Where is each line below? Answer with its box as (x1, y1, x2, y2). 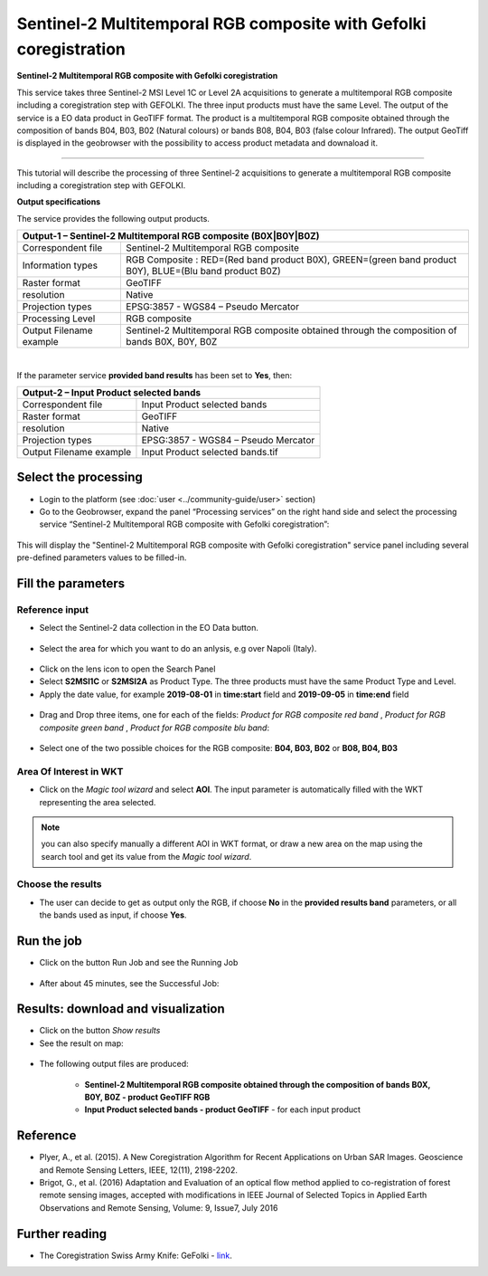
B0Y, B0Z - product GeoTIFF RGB (84, 1091, 211, 1102)
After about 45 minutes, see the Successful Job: (39, 977, 220, 988)
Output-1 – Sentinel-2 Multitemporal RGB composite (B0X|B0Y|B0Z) (22, 230, 320, 243)
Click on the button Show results (39, 1025, 161, 1036)
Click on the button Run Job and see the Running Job (39, 957, 239, 968)
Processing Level (22, 312, 96, 325)
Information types (22, 259, 99, 271)
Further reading (16, 1226, 108, 1242)
